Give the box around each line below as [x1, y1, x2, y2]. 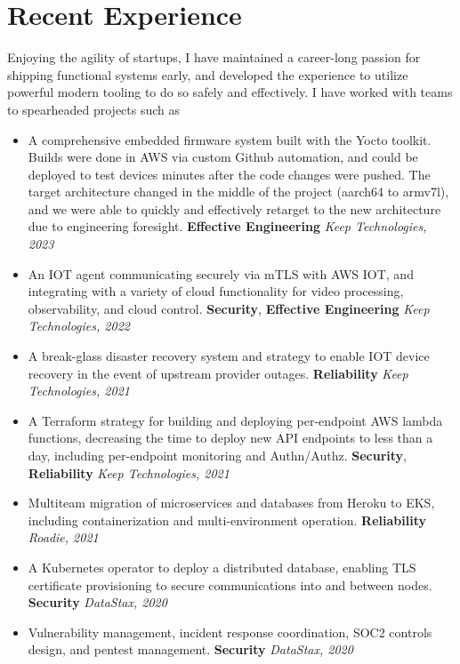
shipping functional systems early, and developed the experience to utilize [7, 65, 408, 84]
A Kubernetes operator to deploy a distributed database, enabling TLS [28, 557, 416, 576]
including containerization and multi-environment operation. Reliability [28, 510, 426, 529]
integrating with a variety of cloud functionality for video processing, [28, 282, 404, 300]
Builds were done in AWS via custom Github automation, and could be [28, 148, 418, 166]
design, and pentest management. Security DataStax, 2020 [28, 640, 353, 659]
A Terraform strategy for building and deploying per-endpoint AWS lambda [28, 411, 443, 429]
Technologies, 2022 [28, 316, 130, 335]
